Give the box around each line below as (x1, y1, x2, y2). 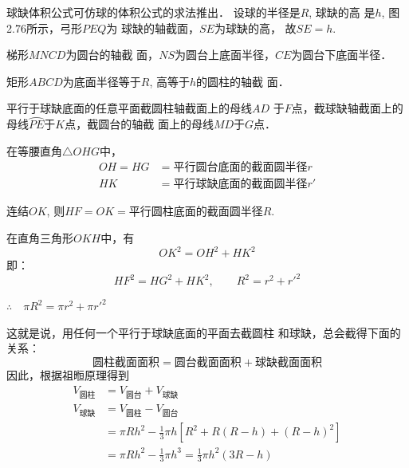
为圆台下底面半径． (291, 46, 392, 63)
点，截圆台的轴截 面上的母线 (65, 116, 214, 132)
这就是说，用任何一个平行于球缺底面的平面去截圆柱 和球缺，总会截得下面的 (6, 324, 401, 340)
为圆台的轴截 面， (65, 46, 159, 63)
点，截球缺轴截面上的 (291, 100, 403, 116)
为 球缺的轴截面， (106, 19, 199, 36)
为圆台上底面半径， (174, 46, 275, 63)
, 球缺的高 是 (309, 4, 376, 20)
